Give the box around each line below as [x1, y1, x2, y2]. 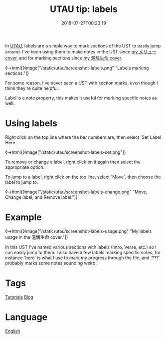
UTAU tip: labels [49, 3, 118, 15]
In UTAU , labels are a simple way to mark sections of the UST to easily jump [5, 42, 161, 48]
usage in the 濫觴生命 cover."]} [5, 234, 68, 240]
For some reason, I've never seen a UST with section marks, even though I [5, 80, 158, 86]
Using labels [5, 118, 57, 129]
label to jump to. [5, 179, 38, 185]
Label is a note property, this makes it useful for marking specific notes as [5, 95, 157, 101]
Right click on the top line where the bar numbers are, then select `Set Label [5, 134, 162, 140]
